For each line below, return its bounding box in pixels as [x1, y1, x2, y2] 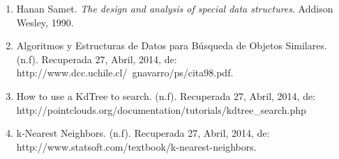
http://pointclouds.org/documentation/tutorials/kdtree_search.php [16, 102, 306, 117]
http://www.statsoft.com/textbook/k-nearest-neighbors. [16, 139, 257, 153]
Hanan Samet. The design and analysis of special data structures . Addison [16, 1, 333, 15]
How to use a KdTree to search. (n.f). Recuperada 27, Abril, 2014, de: [16, 88, 316, 103]
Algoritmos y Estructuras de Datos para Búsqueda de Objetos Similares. [16, 38, 327, 53]
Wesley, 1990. [16, 15, 74, 29]
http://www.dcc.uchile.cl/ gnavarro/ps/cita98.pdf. [16, 65, 234, 80]
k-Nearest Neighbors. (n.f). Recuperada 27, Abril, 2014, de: [16, 126, 270, 140]
